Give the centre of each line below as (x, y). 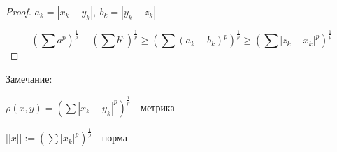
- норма (112, 138)
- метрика (154, 107)
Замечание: (29, 78)
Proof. (19, 11)
